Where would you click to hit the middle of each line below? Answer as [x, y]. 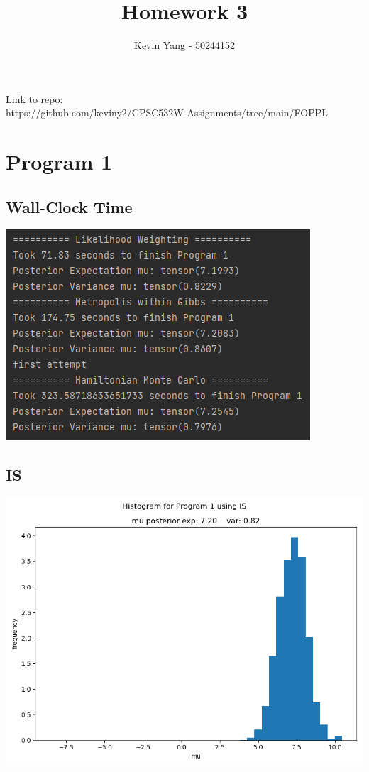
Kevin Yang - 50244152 [184, 45]
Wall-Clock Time [69, 206]
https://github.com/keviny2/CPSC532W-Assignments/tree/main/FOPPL [167, 113]
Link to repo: [34, 98]
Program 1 [59, 162]
